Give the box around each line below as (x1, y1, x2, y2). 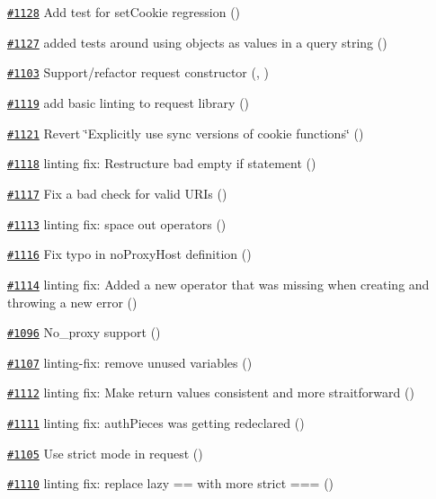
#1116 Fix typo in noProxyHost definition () (7, 245, 252, 263)
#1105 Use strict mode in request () (7, 443, 203, 462)
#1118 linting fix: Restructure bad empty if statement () (7, 154, 316, 173)
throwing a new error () (7, 292, 138, 311)
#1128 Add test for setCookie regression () (7, 3, 241, 21)
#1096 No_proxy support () (7, 323, 161, 342)
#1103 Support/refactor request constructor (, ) (7, 63, 269, 82)
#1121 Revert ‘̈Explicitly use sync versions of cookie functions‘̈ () (7, 123, 364, 142)
